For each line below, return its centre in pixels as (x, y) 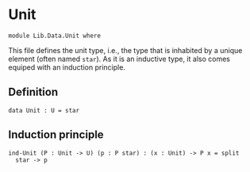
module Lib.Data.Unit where (55, 36)
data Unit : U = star (44, 110)
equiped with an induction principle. (67, 67)
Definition (33, 92)
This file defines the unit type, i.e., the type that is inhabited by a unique (125, 50)
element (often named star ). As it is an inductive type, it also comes (119, 59)
